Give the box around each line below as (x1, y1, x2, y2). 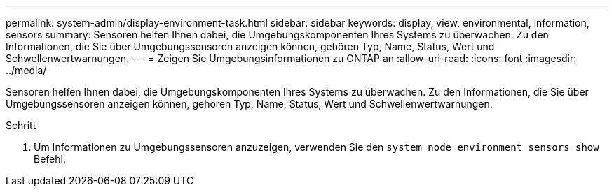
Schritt (6, 119, 36, 131)
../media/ (6, 64, 47, 76)
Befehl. (34, 153, 66, 165)
